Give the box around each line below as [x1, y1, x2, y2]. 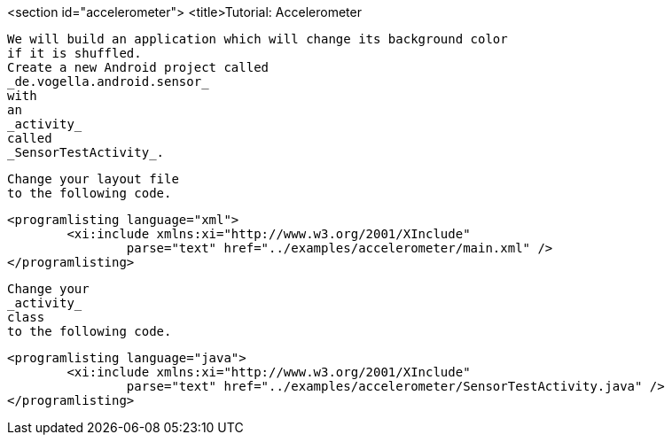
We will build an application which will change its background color [7, 32, 508, 46]
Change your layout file [7, 172, 179, 186]
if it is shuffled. [7, 46, 142, 60]
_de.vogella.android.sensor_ [7, 74, 209, 89]
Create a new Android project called [7, 60, 270, 74]
